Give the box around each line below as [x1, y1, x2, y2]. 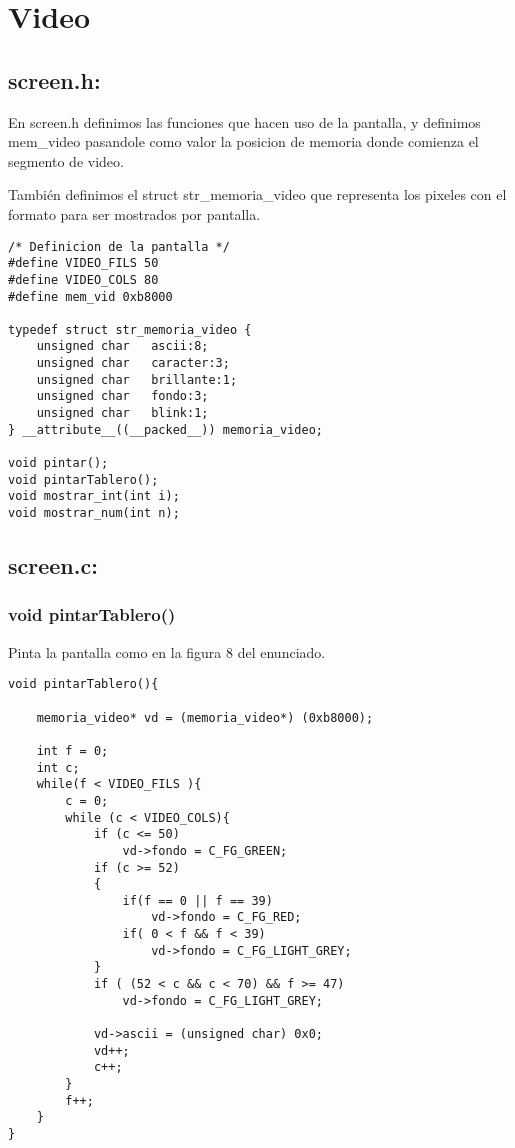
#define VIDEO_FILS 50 [8, 256, 159, 271]
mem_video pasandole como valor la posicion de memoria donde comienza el [8, 131, 479, 152]
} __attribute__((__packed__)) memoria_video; [8, 422, 323, 437]
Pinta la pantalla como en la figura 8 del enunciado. [8, 641, 326, 662]
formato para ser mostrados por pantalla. [8, 203, 261, 224]
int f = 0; [36, 743, 109, 758]
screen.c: [8, 550, 98, 581]
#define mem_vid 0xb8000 [8, 289, 173, 304]
